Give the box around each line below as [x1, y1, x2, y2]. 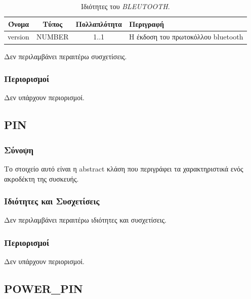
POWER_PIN [4, 281, 83, 296]
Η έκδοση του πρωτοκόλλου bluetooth [129, 31, 243, 42]
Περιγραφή [129, 18, 164, 29]
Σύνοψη [4, 143, 34, 156]
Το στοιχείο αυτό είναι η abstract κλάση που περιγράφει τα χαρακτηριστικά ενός [4, 163, 243, 174]
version [8, 31, 29, 42]
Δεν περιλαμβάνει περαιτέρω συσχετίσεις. [4, 51, 127, 61]
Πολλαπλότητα [75, 18, 122, 29]
